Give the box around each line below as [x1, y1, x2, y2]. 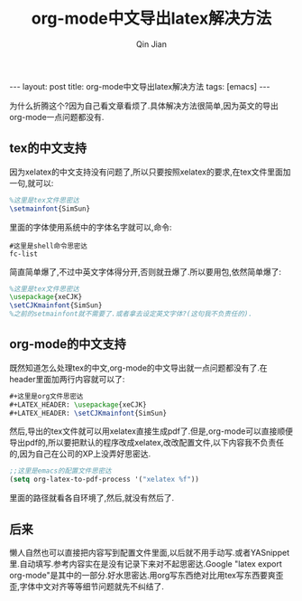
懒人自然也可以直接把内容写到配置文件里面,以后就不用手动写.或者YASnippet [9, 548, 290, 558]
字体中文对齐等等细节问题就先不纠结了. [19, 581, 165, 592]
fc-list [9, 249, 39, 258]
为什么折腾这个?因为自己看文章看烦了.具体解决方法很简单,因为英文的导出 [9, 100, 279, 111]
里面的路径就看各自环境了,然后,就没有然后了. [9, 493, 175, 503]
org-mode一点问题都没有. [9, 111, 105, 122]
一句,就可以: [9, 177, 54, 188]
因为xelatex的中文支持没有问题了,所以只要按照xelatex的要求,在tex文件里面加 [9, 166, 291, 177]
